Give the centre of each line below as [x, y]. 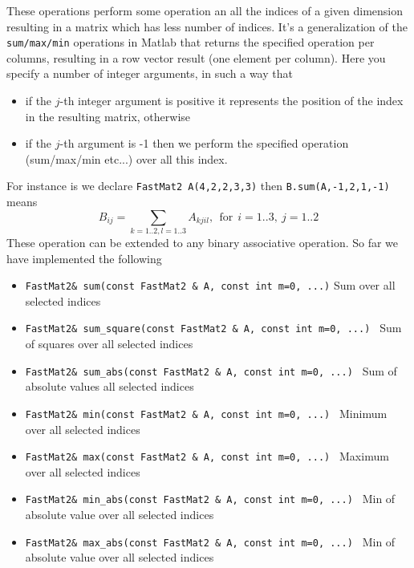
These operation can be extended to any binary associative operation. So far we [203, 242]
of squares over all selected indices [109, 344]
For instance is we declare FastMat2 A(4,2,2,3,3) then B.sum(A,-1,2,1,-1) [198, 186]
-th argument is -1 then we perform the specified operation [204, 143]
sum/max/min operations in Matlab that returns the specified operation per [191, 42]
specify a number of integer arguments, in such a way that [150, 73]
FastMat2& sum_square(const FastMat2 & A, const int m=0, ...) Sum [213, 328]
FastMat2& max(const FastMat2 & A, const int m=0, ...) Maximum [207, 456]
